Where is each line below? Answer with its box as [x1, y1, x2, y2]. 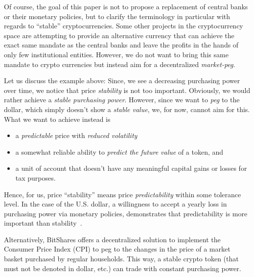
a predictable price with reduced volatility [15, 130, 138, 140]
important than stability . [4, 218, 82, 228]
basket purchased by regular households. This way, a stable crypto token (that [4, 254, 239, 264]
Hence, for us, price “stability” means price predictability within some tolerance [4, 189, 241, 199]
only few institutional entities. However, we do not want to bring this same [4, 49, 229, 59]
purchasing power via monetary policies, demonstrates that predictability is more [4, 208, 248, 218]
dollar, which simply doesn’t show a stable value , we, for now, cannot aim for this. [4, 104, 250, 114]
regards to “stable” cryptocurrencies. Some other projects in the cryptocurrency [4, 21, 243, 31]
